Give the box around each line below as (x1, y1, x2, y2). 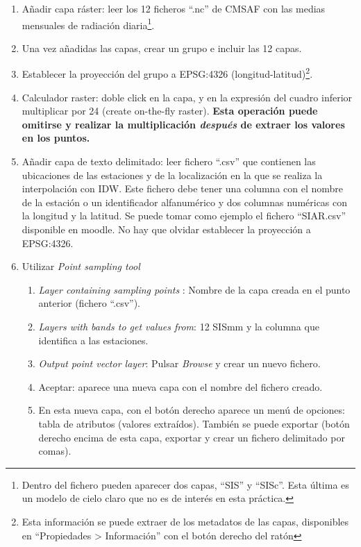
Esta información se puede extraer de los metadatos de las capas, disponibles (22, 514, 349, 528)
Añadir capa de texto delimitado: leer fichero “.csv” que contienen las (22, 154, 316, 169)
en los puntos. (22, 131, 90, 145)
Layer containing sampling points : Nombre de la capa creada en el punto (38, 282, 351, 296)
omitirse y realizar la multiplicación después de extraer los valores (22, 117, 345, 131)
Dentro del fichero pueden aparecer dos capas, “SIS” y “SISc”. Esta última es (22, 477, 349, 491)
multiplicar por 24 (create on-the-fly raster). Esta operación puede (22, 103, 318, 118)
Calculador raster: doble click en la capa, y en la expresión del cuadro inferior (22, 90, 353, 104)
